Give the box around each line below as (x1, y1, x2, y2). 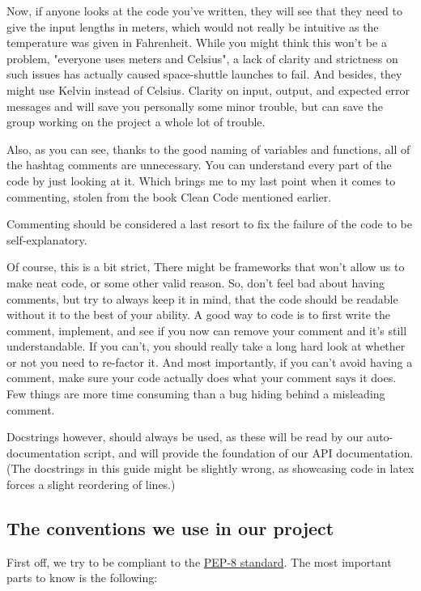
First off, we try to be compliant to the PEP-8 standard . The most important (6, 553, 392, 570)
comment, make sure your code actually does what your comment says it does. (6, 369, 397, 386)
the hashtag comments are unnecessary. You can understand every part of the (6, 156, 392, 173)
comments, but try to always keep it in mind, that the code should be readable (6, 290, 398, 307)
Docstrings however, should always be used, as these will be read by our (6, 428, 364, 445)
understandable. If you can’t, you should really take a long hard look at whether (6, 338, 406, 355)
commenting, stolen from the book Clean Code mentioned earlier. (6, 188, 332, 205)
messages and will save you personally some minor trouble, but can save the (6, 97, 383, 114)
